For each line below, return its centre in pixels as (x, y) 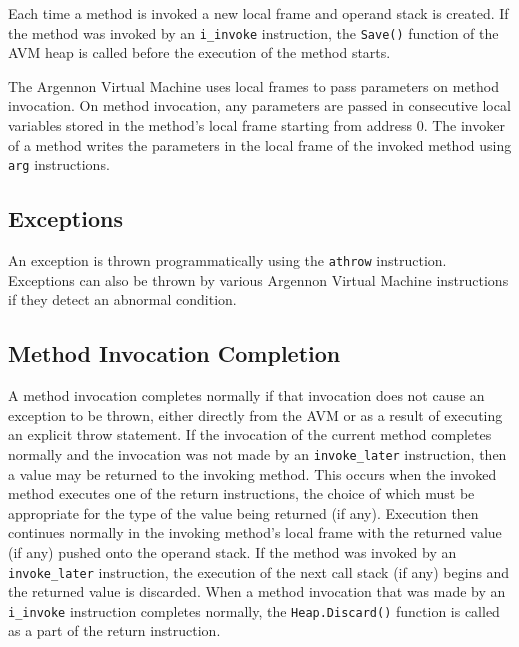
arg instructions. (59, 164)
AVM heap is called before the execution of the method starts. (199, 52)
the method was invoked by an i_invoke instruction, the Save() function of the (253, 32)
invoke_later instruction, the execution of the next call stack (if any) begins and (259, 571)
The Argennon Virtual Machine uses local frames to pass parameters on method (254, 85)
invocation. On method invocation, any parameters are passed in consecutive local (259, 105)
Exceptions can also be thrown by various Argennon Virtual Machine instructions (258, 279)
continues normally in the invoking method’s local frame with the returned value (255, 532)
